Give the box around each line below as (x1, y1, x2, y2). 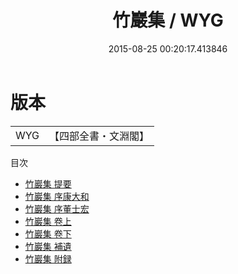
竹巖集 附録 (24, 252, 72, 265)
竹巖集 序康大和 (24, 190, 90, 202)
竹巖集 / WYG (112, 9, 224, 32)
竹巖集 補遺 (24, 240, 72, 252)
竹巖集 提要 (24, 177, 72, 190)
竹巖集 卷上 (24, 215, 72, 227)
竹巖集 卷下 (24, 227, 72, 240)
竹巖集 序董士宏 (24, 202, 90, 215)
